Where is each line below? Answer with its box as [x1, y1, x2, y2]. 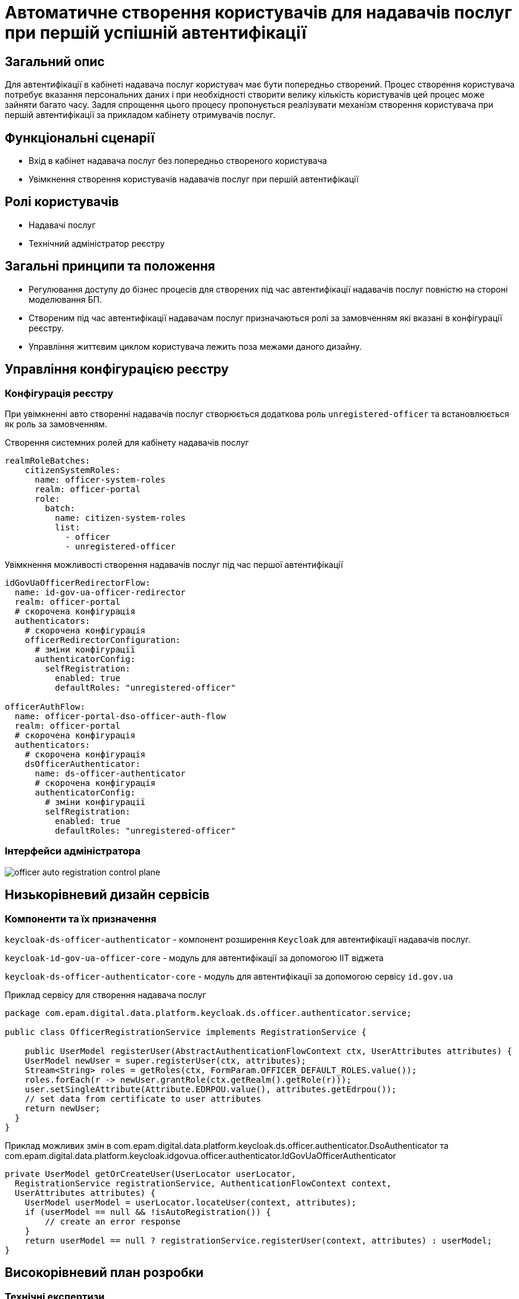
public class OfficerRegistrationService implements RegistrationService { [5, 1027, 366, 1037]
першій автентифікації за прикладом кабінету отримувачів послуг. [5, 110, 276, 120]
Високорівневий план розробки [5, 1265, 204, 1281]
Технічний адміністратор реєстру [29, 238, 165, 248]
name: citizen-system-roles [55, 512, 186, 523]
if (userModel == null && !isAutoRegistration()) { [24, 1207, 271, 1217]
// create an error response [45, 1216, 181, 1226]
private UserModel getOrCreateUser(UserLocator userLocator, [5, 1169, 296, 1179]
